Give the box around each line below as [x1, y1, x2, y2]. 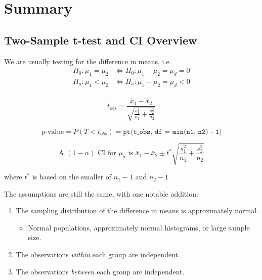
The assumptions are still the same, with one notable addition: [4, 188, 198, 199]
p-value [41, 128, 64, 135]
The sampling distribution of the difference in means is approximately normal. [16, 205, 259, 216]
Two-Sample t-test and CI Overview [4, 32, 197, 48]
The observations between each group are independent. [16, 266, 185, 276]
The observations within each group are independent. [16, 249, 180, 260]
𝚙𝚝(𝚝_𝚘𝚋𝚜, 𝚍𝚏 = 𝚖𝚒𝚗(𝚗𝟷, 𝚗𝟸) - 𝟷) [123, 128, 222, 135]
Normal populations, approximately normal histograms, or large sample [28, 222, 250, 232]
